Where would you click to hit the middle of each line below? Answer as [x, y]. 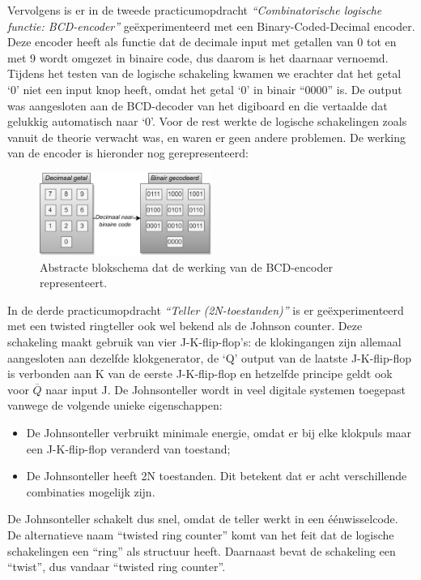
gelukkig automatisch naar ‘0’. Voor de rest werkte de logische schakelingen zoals [207, 121]
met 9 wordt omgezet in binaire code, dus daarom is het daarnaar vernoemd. [198, 57]
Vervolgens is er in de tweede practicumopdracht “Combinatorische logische [195, 10]
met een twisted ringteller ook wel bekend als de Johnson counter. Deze [185, 326]
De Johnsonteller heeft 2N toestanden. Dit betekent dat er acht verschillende [217, 476]
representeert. [74, 283]
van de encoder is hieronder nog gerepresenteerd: [128, 153]
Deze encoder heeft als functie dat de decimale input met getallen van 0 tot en [202, 42]
